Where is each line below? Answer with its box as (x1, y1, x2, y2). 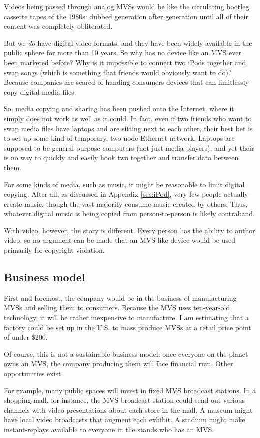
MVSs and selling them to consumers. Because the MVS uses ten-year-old (4, 302, 230, 313)
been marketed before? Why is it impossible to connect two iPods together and (4, 57, 246, 67)
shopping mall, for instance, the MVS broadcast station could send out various (4, 395, 245, 405)
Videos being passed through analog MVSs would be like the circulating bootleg (4, 1, 249, 11)
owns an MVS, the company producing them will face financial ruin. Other (4, 358, 233, 369)
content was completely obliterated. (4, 21, 113, 31)
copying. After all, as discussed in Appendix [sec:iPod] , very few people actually (4, 189, 248, 199)
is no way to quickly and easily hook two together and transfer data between (4, 152, 239, 163)
